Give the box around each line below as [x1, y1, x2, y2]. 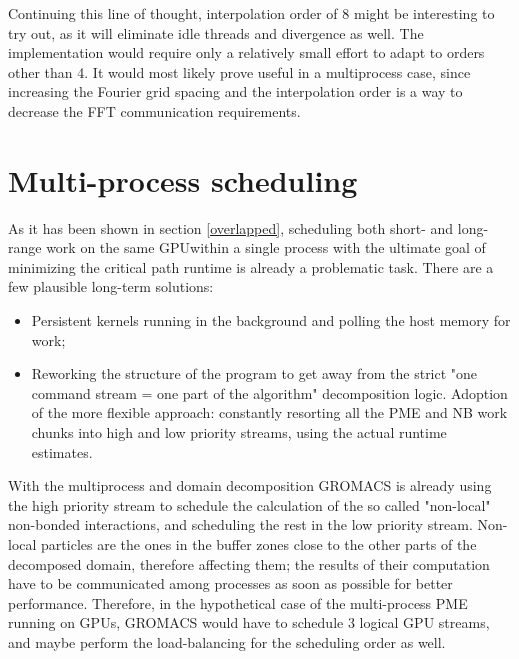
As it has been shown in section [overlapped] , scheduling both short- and [8, 217, 454, 238]
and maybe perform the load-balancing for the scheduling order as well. [8, 631, 446, 652]
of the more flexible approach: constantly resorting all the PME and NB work [31, 402, 508, 423]
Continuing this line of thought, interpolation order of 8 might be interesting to [8, 3, 495, 23]
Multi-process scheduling [8, 159, 358, 200]
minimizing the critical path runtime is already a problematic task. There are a [8, 256, 494, 277]
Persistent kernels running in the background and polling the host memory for [31, 310, 511, 331]
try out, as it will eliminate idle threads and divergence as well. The [8, 22, 424, 43]
